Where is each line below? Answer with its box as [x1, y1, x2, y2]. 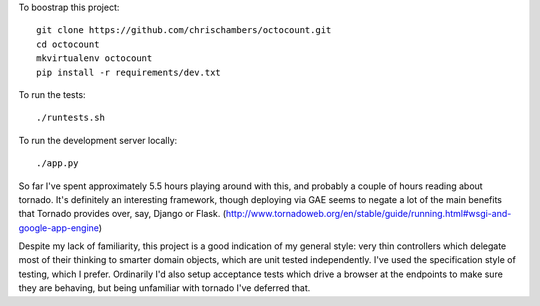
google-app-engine [18, 221, 100, 234]
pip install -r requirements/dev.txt [36, 66, 222, 78]
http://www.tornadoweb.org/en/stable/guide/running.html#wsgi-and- [225, 208, 512, 220]
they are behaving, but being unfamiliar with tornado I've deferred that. [18, 282, 311, 294]
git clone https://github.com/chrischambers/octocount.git [36, 25, 332, 36]
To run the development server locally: [18, 134, 178, 146]
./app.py [36, 158, 79, 169]
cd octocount [36, 38, 100, 50]
